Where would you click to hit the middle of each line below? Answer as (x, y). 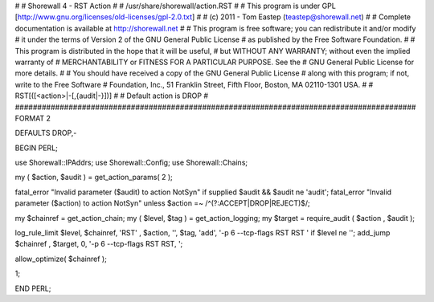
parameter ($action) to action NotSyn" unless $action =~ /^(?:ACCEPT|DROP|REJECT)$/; (163, 203)
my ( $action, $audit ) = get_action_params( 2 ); (94, 178)
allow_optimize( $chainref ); (61, 259)
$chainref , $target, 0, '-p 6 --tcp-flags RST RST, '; (99, 244)
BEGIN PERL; (36, 148)
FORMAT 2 (33, 118)
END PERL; (33, 288)
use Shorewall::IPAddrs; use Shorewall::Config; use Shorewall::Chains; (131, 163)
